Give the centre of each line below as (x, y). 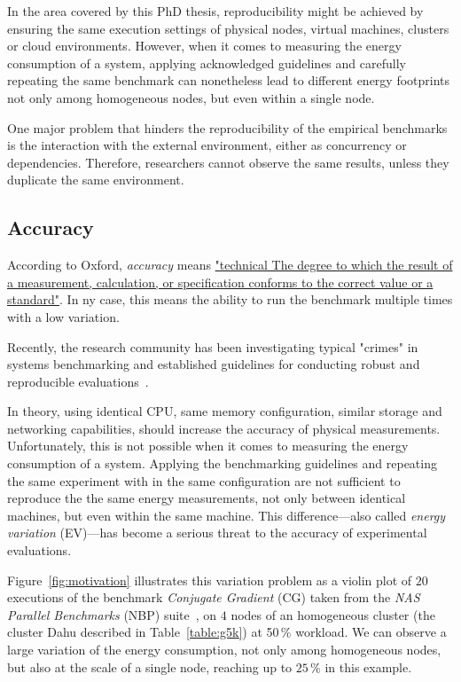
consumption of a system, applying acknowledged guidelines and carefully (207, 63)
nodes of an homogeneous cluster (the (333, 614)
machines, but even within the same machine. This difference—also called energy (227, 515)
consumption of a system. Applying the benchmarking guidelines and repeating (222, 463)
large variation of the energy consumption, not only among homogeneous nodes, (224, 650)
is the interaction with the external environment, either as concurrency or (207, 145)
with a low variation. (63, 316)
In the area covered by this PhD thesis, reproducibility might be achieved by (215, 11)
